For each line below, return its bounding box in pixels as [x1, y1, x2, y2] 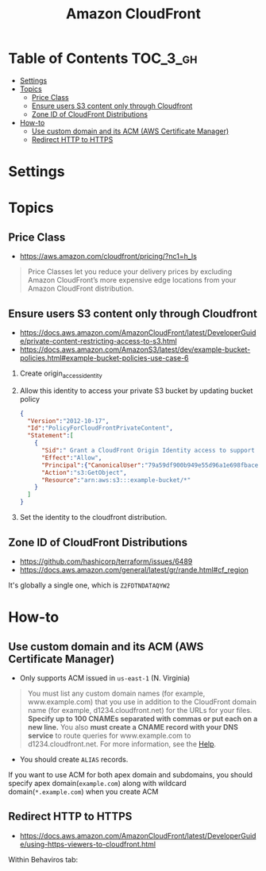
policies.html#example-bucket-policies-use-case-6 [19, 353, 189, 362]
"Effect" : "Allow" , [40, 453, 102, 461]
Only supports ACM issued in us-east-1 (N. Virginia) [19, 673, 191, 683]
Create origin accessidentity [19, 368, 103, 380]
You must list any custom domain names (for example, [27, 688, 206, 698]
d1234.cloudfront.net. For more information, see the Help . [27, 739, 217, 749]
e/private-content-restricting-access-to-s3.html [19, 336, 177, 345]
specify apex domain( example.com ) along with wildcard [8, 778, 187, 788]
